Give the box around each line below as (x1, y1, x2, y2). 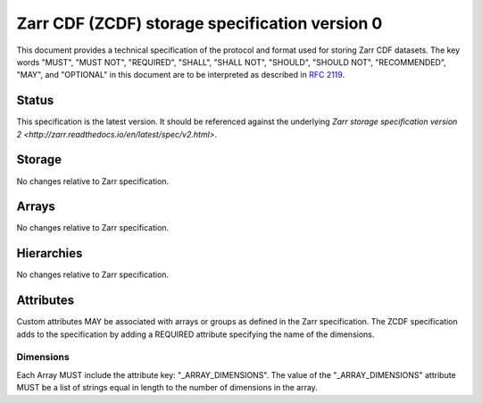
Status (16, 93, 54, 108)
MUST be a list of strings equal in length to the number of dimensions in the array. (16, 382, 319, 393)
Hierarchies (16, 246, 83, 261)
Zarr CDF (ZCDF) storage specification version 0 (16, 13, 383, 33)
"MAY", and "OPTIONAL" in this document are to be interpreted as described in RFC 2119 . (16, 70, 345, 80)
